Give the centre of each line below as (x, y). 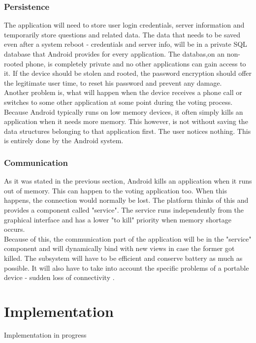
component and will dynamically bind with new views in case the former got (119, 248)
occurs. (15, 229)
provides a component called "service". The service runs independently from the (124, 209)
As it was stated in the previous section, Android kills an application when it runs (128, 181)
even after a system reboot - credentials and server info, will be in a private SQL (126, 44)
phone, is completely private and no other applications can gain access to (136, 63)
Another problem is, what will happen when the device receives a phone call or (123, 92)
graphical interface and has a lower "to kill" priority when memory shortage (118, 219)
